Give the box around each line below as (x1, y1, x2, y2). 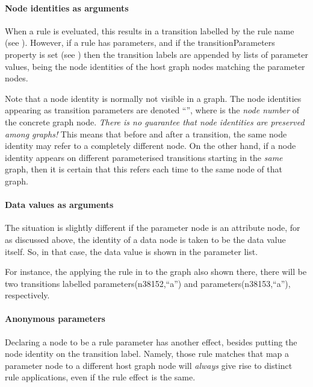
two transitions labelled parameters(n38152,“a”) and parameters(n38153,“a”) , (5, 277, 291, 289)
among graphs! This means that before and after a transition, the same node (5, 127, 287, 140)
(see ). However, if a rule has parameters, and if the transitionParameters (5, 36, 275, 49)
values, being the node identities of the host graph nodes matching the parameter (5, 60, 305, 72)
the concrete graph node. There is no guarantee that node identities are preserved (5, 115, 305, 128)
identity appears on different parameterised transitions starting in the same (5, 151, 283, 163)
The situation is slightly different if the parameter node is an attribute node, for (5, 221, 300, 234)
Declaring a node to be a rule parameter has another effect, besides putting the (5, 335, 297, 348)
